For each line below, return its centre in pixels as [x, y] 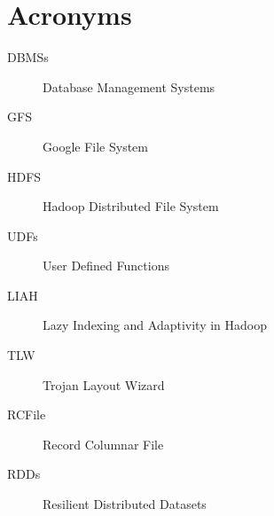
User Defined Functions [106, 266]
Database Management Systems [129, 86]
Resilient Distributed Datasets [125, 504]
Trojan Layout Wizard [104, 384]
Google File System [95, 146]
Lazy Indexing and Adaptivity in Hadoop [155, 325]
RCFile [27, 414]
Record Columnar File [103, 444]
